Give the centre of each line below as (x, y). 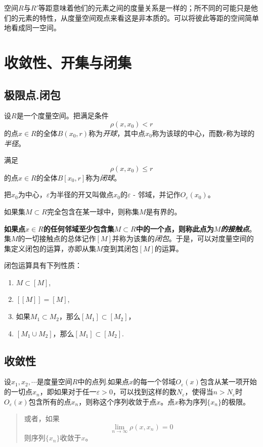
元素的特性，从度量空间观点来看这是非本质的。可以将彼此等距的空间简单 (138, 17)
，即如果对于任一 (68, 392)
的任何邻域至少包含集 (79, 228)
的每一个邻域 (155, 382)
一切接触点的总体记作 (60, 238)
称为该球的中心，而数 (187, 133)
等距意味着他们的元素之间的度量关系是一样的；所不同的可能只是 (144, 8)
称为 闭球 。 (103, 177)
